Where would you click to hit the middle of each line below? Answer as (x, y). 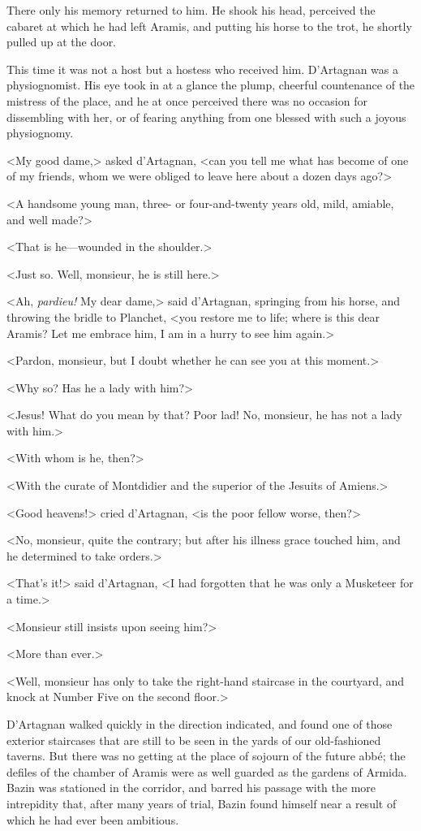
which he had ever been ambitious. (93, 819)
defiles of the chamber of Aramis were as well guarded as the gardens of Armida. (207, 771)
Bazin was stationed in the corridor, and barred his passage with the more (191, 788)
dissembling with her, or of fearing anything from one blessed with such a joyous (206, 117)
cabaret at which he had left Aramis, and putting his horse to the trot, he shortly (209, 26)
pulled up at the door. (62, 42)
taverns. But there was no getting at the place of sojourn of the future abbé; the (206, 756)
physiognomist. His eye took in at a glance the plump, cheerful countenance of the (211, 85)
